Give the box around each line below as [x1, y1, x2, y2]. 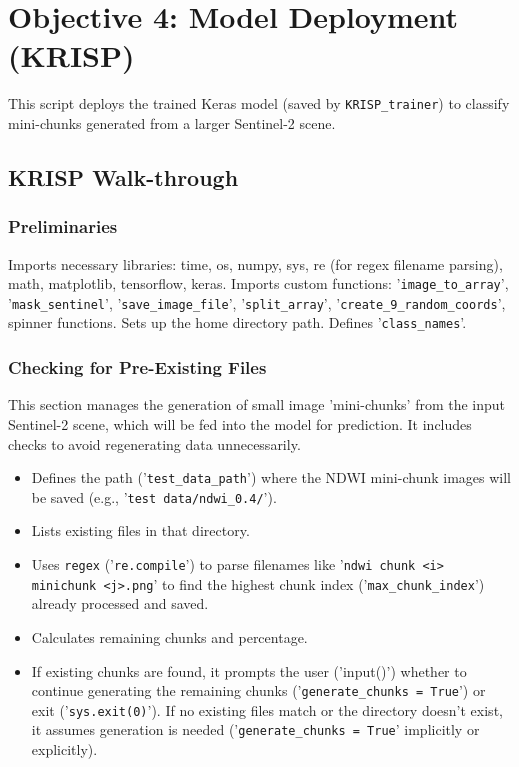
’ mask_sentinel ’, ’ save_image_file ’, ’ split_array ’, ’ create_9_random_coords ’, [8, 292, 506, 313]
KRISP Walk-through [8, 161, 239, 192]
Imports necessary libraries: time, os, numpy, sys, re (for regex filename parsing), [8, 253, 503, 274]
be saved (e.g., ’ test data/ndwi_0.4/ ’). [31, 486, 277, 507]
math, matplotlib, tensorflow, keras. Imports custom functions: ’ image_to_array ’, [8, 273, 509, 294]
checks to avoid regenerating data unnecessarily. [8, 433, 301, 454]
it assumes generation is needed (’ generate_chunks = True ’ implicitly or [31, 719, 480, 740]
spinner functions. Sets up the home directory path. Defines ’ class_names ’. [8, 312, 467, 333]
